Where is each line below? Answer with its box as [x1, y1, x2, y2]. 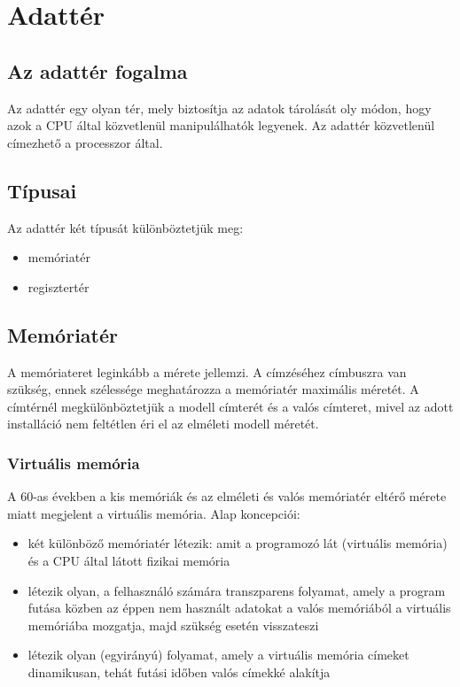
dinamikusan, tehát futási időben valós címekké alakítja [27, 662, 331, 681]
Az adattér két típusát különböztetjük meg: [7, 218, 244, 236]
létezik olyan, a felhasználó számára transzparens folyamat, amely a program [27, 581, 446, 599]
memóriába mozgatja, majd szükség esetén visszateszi [27, 615, 319, 634]
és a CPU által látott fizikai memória [27, 551, 230, 569]
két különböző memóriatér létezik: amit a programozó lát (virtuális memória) [27, 534, 448, 552]
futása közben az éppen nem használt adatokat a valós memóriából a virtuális [27, 598, 451, 617]
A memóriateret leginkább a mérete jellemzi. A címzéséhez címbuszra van [7, 362, 407, 381]
